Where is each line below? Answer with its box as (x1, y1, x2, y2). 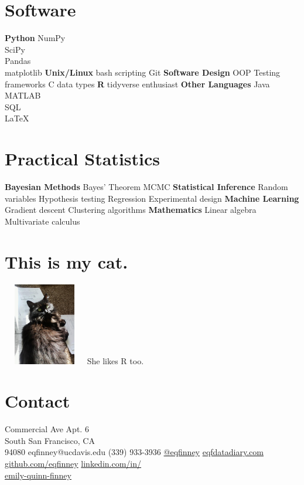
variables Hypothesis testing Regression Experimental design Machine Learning (5, 192, 299, 204)
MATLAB (5, 89, 41, 101)
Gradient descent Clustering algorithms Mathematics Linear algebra (5, 204, 257, 216)
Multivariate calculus (5, 215, 80, 227)
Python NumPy (5, 32, 66, 44)
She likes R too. (87, 354, 144, 367)
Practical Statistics (5, 147, 160, 171)
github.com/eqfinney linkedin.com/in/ (5, 457, 142, 470)
